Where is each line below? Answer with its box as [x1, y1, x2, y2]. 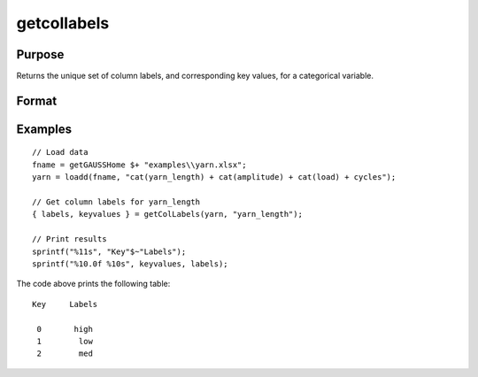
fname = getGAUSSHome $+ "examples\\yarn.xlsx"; [32, 159, 247, 170]
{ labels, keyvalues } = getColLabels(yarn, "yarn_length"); [32, 209, 303, 219]
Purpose [16, 47, 65, 62]
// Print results [32, 235, 107, 244]
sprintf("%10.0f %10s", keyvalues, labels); [32, 259, 229, 269]
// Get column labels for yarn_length [32, 197, 201, 207]
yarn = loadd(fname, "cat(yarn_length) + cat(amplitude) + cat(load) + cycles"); [32, 173, 397, 182]
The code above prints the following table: [16, 279, 171, 289]
